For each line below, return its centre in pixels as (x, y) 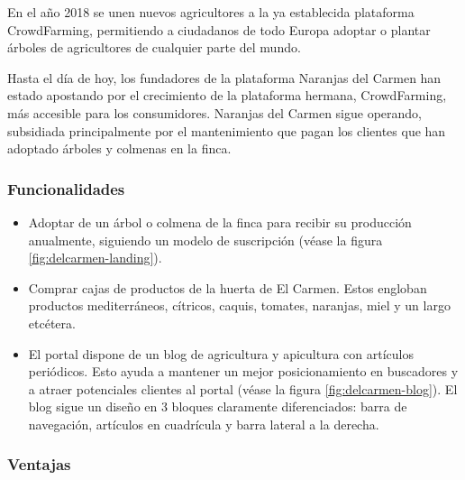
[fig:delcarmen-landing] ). (95, 258)
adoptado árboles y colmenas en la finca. (119, 148)
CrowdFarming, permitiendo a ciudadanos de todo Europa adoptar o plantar (219, 29)
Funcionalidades (66, 188)
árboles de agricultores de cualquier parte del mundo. (154, 47)
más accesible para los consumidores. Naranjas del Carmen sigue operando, (214, 112)
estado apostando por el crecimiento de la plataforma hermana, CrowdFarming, (227, 95)
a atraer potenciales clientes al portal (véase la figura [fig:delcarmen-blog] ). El (243, 388)
